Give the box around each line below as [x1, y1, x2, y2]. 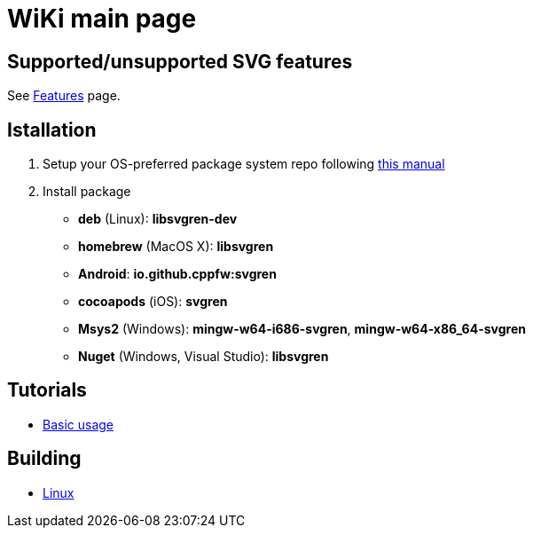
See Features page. [7, 88, 121, 104]
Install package [43, 184, 131, 200]
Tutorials [7, 379, 87, 402]
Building [7, 447, 82, 470]
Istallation [7, 118, 97, 141]
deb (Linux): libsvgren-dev [78, 211, 238, 227]
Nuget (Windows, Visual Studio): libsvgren [78, 349, 329, 365]
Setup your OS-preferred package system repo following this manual [43, 156, 445, 172]
